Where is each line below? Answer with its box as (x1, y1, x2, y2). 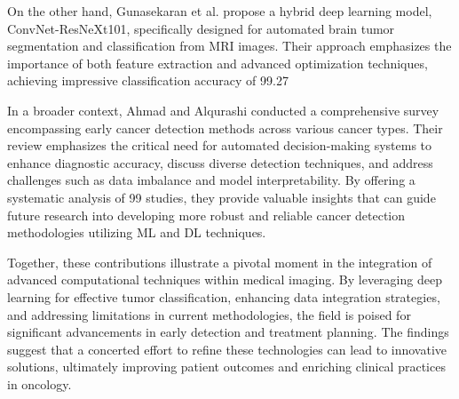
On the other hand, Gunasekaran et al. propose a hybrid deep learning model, (7, 2, 432, 20)
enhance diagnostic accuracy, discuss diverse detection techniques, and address (7, 153, 433, 172)
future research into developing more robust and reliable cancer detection (7, 205, 406, 224)
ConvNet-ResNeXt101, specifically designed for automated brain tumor (7, 19, 395, 37)
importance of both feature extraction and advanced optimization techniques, (7, 53, 428, 72)
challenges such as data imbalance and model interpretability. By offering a (7, 171, 415, 189)
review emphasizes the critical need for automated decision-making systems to (7, 136, 432, 155)
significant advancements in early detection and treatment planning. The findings (7, 323, 449, 341)
